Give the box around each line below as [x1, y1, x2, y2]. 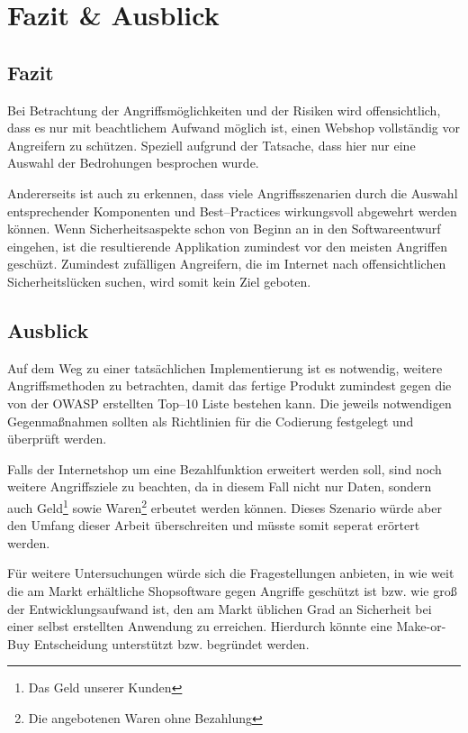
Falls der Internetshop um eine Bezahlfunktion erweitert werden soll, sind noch [7, 459, 442, 478]
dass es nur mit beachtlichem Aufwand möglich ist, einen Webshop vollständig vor [7, 118, 460, 137]
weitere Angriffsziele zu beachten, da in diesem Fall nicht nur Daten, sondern [7, 477, 432, 496]
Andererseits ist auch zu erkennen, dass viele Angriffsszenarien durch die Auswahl [7, 183, 458, 202]
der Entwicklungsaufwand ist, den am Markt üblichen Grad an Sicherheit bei [7, 599, 432, 618]
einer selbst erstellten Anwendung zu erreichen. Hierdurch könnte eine [7, 617, 392, 636]
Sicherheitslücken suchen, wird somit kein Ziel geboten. [7, 271, 311, 290]
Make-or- [396, 617, 446, 636]
